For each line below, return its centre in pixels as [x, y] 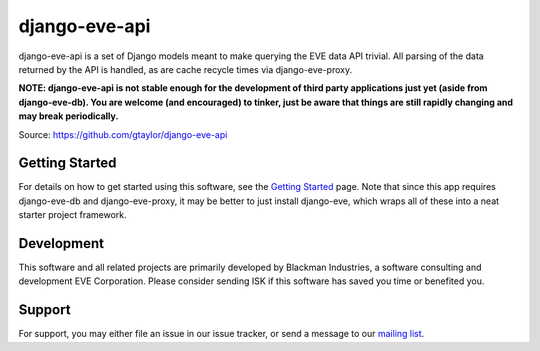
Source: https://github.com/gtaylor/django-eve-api [123, 134]
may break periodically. [68, 116]
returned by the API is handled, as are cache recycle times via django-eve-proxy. [185, 69]
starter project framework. [72, 215]
